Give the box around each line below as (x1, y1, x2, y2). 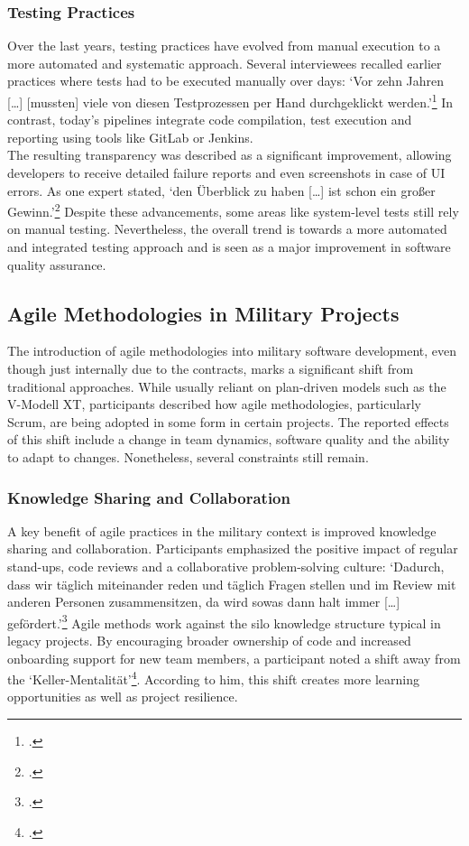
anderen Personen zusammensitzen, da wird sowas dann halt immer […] (7, 592, 400, 611)
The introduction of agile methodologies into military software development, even (7, 341, 457, 360)
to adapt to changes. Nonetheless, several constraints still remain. (7, 448, 369, 467)
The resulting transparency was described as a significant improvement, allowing (7, 145, 452, 164)
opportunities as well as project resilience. (7, 687, 238, 706)
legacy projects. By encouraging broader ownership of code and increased (7, 631, 411, 650)
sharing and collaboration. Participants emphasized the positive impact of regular (7, 539, 458, 558)
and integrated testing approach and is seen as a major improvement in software (7, 237, 451, 256)
